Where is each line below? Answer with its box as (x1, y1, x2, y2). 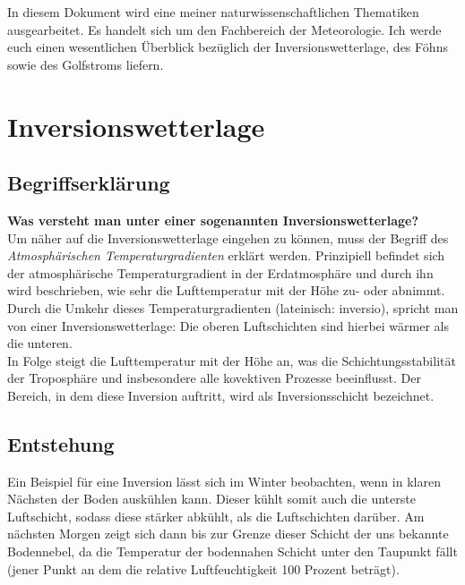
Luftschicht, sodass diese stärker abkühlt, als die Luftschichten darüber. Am (7, 506, 425, 525)
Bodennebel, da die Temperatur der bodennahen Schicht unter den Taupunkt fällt (7, 542, 458, 561)
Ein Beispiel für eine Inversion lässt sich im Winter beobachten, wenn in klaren (7, 471, 441, 490)
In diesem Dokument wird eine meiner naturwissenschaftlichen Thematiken (7, 3, 419, 21)
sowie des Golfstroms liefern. (7, 55, 164, 73)
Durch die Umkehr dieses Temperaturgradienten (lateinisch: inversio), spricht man (7, 298, 459, 317)
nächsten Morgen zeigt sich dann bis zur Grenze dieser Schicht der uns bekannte (7, 524, 449, 543)
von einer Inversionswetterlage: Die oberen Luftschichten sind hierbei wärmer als (7, 316, 449, 335)
